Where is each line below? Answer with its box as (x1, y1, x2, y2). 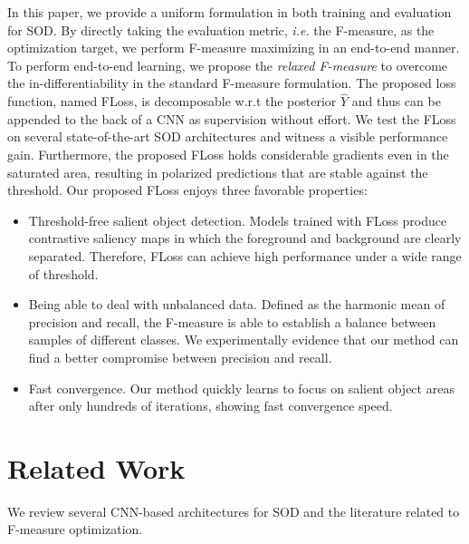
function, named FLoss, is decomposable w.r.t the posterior (7, 92, 337, 111)
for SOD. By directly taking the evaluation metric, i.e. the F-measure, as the (7, 20, 435, 39)
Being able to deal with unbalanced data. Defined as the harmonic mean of (28, 295, 445, 314)
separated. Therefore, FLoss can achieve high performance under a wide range (28, 246, 462, 265)
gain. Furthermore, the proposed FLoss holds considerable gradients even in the (7, 144, 449, 163)
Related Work (7, 449, 186, 486)
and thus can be (351, 92, 441, 111)
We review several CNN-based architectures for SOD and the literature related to (7, 501, 460, 520)
